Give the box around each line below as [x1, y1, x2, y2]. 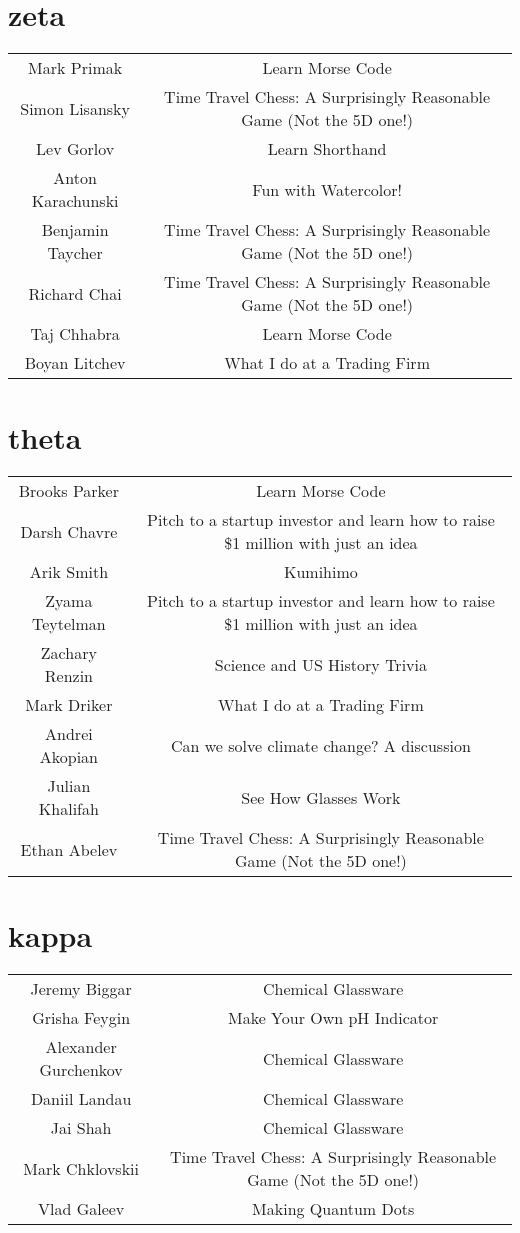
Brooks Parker [18, 479, 119, 503]
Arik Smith [29, 560, 109, 584]
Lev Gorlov [36, 137, 115, 161]
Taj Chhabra [30, 322, 120, 346]
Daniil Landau [30, 1087, 132, 1111]
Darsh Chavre [20, 519, 118, 543]
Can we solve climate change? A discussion [170, 733, 471, 757]
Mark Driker [25, 693, 113, 717]
